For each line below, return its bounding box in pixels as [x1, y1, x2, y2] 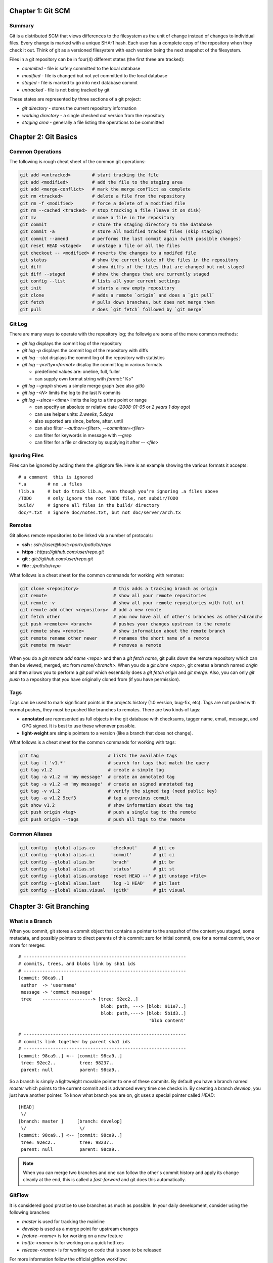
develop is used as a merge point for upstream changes [22, 1226, 139, 1232]
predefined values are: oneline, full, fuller [34, 369, 120, 375]
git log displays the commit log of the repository [22, 340, 122, 346]
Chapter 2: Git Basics [9, 132, 78, 141]
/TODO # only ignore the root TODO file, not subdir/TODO [18, 495, 178, 501]
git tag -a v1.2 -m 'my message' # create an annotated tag [20, 774, 175, 780]
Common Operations [9, 148, 62, 155]
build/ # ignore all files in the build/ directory [18, 503, 160, 508]
